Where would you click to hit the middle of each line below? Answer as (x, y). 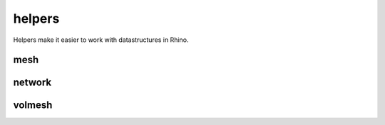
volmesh (33, 105)
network (32, 83)
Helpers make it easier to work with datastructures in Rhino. (101, 40)
